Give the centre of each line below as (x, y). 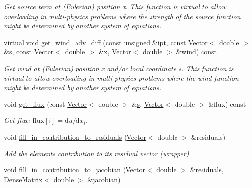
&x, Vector (115, 52)
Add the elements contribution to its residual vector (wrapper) (97, 153)
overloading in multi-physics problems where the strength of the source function (122, 16)
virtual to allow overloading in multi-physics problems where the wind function (121, 78)
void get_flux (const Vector (45, 104)
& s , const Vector (29, 52)
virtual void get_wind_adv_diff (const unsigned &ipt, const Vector (106, 42)
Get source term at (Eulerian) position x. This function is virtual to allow (115, 6)
